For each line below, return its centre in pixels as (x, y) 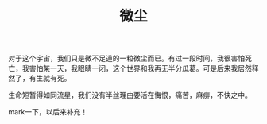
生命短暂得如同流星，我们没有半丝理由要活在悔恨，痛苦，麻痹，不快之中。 (130, 95)
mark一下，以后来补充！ (48, 112)
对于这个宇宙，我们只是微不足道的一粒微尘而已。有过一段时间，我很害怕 (126, 58)
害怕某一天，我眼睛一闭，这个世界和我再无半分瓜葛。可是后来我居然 (140, 68)
